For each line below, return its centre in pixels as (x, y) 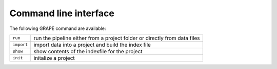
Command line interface (62, 13)
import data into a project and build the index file (92, 45)
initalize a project (54, 58)
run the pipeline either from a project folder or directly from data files (117, 38)
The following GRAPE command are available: (58, 28)
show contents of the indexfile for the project (88, 51)
